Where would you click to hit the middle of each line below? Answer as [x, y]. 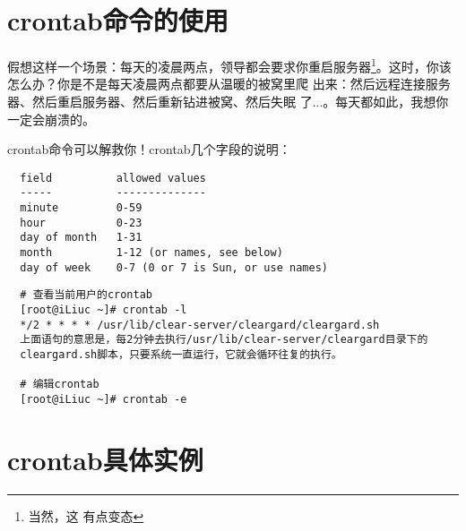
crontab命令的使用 [118, 20]
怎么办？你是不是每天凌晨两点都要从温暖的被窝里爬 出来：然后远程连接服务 [229, 84]
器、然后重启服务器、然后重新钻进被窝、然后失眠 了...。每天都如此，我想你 [228, 101]
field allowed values [113, 178]
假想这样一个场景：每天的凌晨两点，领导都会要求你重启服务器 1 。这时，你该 [229, 65]
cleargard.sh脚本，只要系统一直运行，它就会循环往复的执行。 [181, 354]
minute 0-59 [81, 208]
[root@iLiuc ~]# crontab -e [104, 399]
